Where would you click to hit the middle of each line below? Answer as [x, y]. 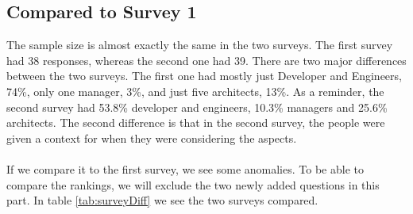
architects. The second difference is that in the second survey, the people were [196, 122]
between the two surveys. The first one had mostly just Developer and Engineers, [204, 76]
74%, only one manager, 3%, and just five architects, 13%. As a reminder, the [195, 91]
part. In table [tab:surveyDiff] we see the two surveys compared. [162, 200]
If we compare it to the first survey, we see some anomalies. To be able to [185, 168]
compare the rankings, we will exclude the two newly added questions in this [193, 184]
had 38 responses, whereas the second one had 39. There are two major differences [206, 60]
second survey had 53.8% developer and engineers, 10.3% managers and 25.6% [197, 107]
